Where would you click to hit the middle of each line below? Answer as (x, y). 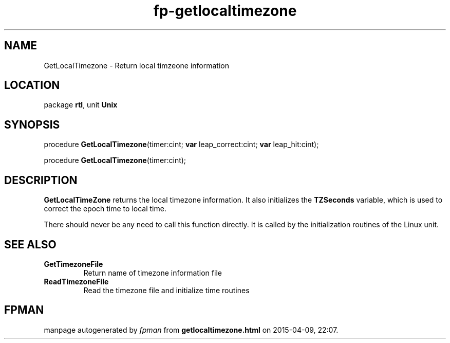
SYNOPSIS (32, 124)
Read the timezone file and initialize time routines (166, 290)
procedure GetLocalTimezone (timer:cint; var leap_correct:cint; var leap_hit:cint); (181, 145)
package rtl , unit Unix (81, 105)
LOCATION (32, 85)
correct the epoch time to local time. (105, 209)
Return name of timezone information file (153, 273)
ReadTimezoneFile (76, 281)
